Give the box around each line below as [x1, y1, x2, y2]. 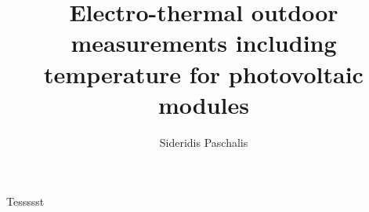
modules [157, 88, 249, 120]
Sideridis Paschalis [159, 133, 248, 150]
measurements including [71, 27, 337, 59]
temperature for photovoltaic [44, 57, 364, 90]
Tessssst [6, 193, 45, 210]
